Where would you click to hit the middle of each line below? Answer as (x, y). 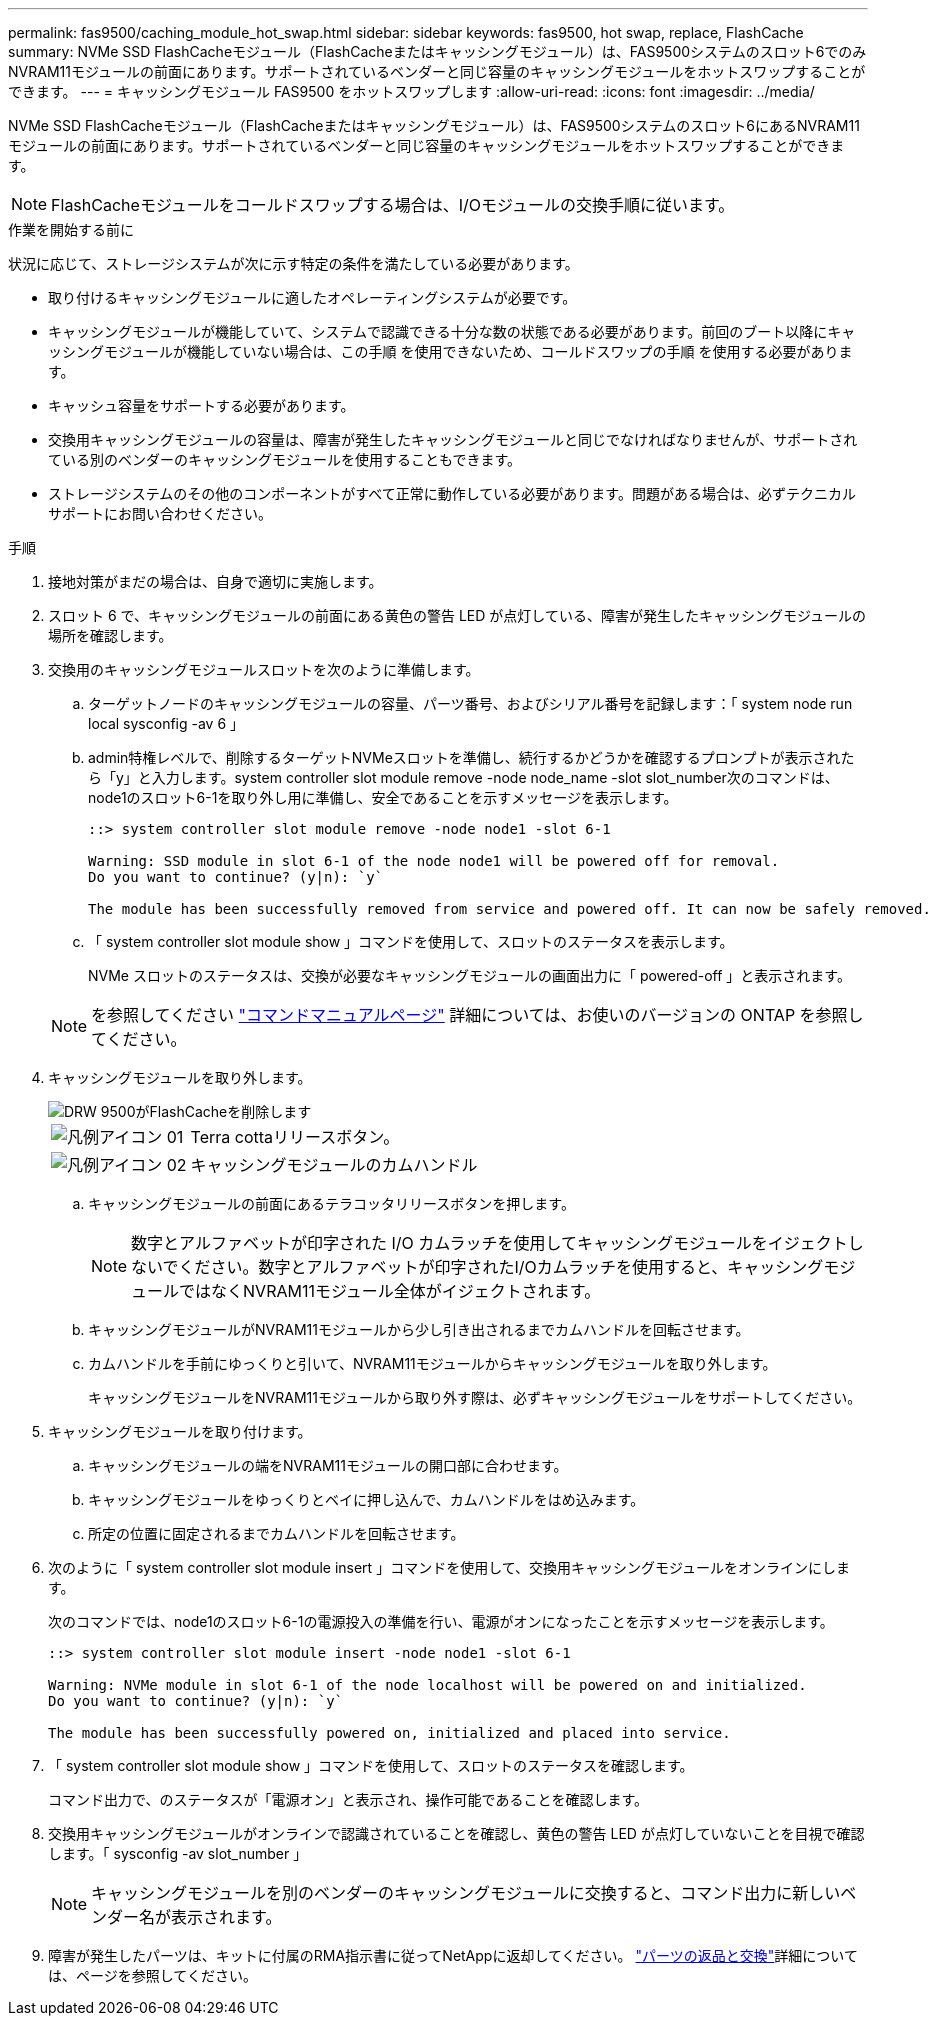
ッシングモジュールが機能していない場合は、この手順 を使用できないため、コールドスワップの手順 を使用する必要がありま (450, 351)
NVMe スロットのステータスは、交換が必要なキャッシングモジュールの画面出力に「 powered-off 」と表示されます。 (469, 975)
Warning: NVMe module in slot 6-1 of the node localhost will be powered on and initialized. (427, 1685)
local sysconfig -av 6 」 (166, 723)
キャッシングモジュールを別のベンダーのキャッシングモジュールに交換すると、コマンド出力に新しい (466, 1893)
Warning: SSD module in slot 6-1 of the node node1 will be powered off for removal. (434, 861)
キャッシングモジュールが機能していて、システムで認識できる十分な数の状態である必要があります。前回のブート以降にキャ (452, 331)
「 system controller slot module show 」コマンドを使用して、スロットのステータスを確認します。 (371, 1765)
